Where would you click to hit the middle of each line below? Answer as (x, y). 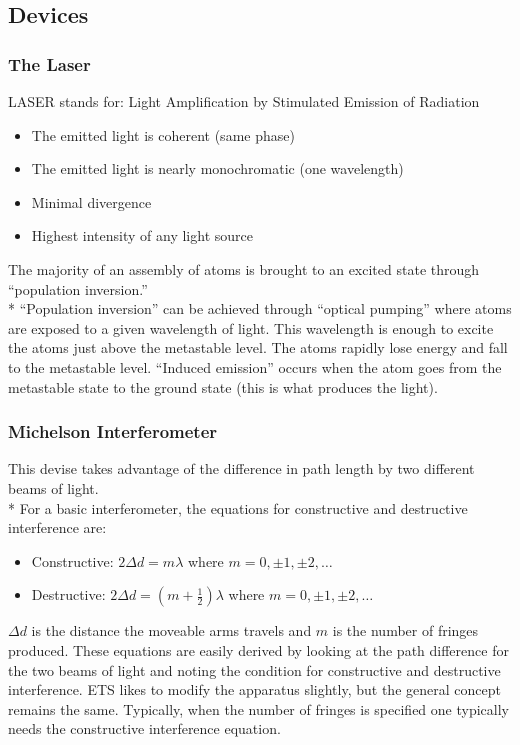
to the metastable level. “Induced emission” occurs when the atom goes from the (255, 366)
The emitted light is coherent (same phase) (163, 134)
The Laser (49, 63)
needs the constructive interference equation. (144, 728)
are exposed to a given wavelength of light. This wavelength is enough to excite (251, 327)
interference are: (57, 527)
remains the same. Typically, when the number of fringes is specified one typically (258, 708)
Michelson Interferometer (113, 431)
